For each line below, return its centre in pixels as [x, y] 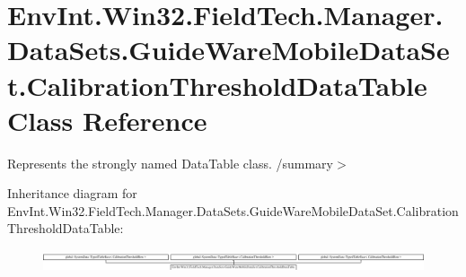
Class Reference [107, 120]
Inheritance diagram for [72, 193]
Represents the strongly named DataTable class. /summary [170, 163]
